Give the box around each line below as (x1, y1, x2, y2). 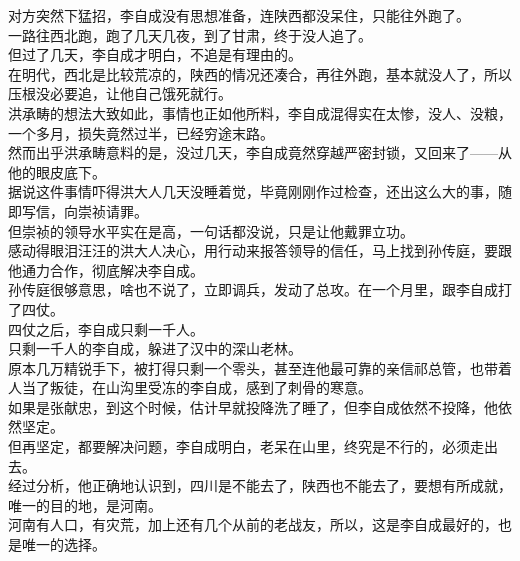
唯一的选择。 (21, 534, 106, 555)
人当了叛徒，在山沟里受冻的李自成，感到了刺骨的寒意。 (8, 377, 372, 398)
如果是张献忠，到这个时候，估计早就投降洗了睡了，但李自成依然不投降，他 (8, 396, 498, 417)
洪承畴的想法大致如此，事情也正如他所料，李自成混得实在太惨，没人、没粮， (8, 102, 512, 123)
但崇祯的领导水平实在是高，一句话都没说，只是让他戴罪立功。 (8, 220, 414, 241)
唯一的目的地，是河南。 (8, 494, 162, 515)
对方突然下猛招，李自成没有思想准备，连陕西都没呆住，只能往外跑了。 (8, 5, 470, 25)
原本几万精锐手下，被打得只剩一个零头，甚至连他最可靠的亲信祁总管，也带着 (8, 357, 512, 378)
